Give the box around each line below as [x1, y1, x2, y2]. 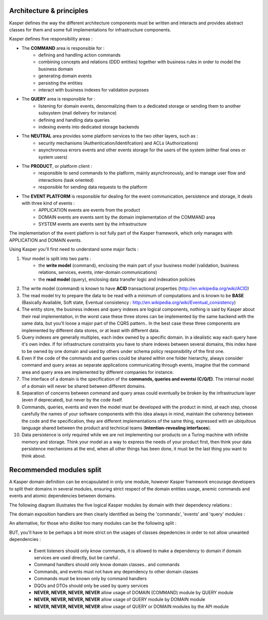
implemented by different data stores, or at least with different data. [21, 327, 160, 333]
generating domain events [38, 73, 92, 79]
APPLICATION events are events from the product [38, 207, 140, 213]
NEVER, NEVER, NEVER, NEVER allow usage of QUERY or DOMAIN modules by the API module [34, 603, 229, 610]
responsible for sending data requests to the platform [38, 184, 147, 190]
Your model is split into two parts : [21, 255, 91, 261]
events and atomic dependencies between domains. [9, 493, 116, 499]
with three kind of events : [21, 200, 75, 206]
